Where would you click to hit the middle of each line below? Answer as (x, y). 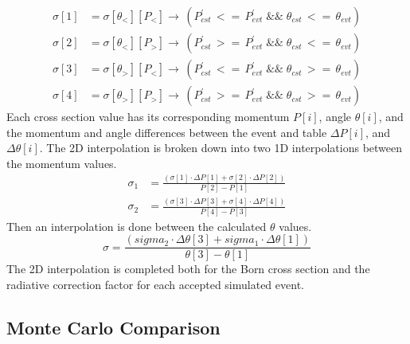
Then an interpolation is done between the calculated (137, 226)
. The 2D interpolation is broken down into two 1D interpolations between (221, 148)
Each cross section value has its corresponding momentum (148, 117)
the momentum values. (62, 163)
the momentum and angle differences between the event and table (167, 132)
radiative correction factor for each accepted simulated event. (155, 285)
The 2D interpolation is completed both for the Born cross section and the (188, 269)
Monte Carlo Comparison (113, 328)
